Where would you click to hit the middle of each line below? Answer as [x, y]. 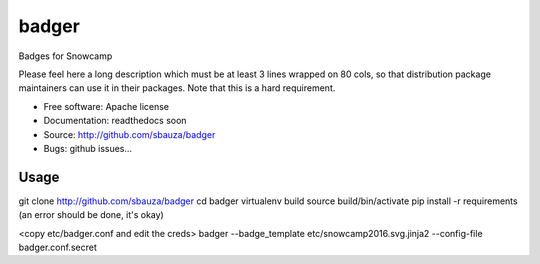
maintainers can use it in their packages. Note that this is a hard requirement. [177, 88]
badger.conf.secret [57, 247]
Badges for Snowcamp [65, 56]
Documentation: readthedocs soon [115, 121]
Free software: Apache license [106, 106]
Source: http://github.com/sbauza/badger [129, 134]
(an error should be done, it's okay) [91, 215]
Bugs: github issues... [88, 148]
